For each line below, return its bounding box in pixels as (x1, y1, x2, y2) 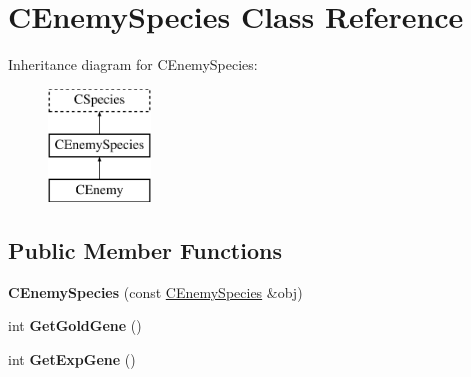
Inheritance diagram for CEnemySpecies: (8, 54, 258, 75)
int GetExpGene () (8, 349, 136, 370)
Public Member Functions (8, 235, 282, 266)
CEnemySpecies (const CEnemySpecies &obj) (8, 281, 303, 302)
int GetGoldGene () (8, 315, 142, 336)
